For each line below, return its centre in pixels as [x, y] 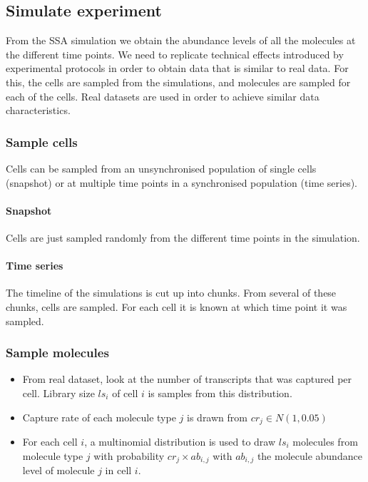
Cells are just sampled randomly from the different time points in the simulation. [183, 237]
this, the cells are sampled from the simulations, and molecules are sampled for [178, 82]
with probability [129, 455]
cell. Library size [58, 393]
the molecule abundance [310, 455]
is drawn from [217, 417]
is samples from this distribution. [220, 393]
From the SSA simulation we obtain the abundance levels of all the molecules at [181, 40]
